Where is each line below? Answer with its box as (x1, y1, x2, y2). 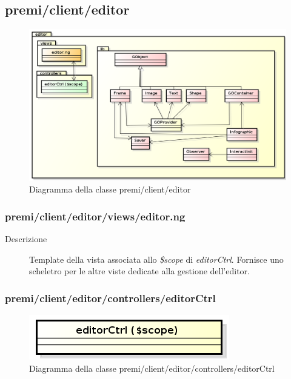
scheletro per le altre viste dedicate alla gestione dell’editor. (29, 265, 250, 277)
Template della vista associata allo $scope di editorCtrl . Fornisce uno (29, 252, 284, 265)
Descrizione (5, 232, 47, 245)
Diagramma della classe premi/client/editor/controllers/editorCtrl (29, 361, 275, 374)
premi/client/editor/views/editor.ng (5, 208, 186, 223)
